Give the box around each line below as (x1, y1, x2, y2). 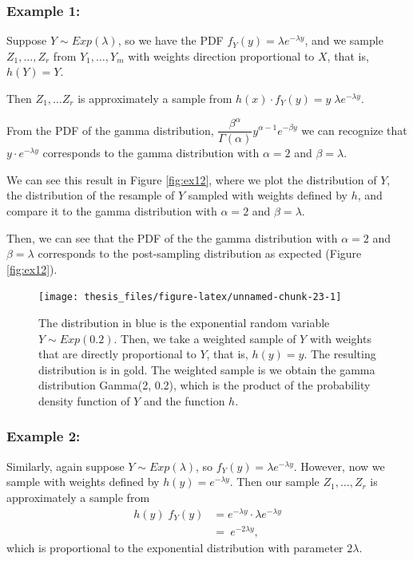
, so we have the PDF (117, 32, 224, 49)
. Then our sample (229, 473, 320, 490)
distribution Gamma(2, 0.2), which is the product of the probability (38, 377, 371, 393)
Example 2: (6, 426, 81, 446)
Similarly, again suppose (6, 457, 125, 474)
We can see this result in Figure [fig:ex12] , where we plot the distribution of (6, 171, 377, 188)
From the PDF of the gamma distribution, (6, 121, 214, 138)
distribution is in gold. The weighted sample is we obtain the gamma (38, 361, 375, 377)
